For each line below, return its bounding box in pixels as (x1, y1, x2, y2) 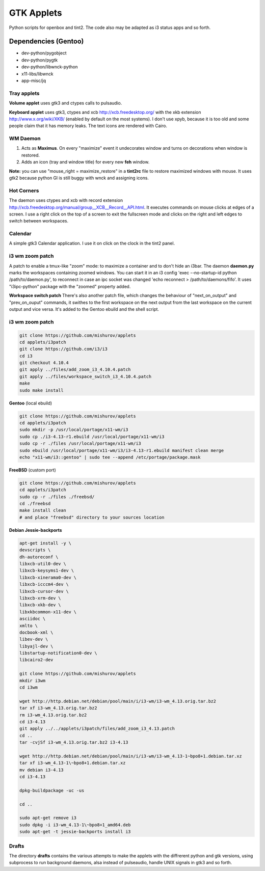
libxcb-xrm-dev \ (19, 595, 61, 601)
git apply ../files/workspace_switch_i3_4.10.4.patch (19, 374, 152, 379)
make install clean (19, 508, 66, 513)
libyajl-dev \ (19, 643, 53, 649)
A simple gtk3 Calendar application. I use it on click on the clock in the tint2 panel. (9, 241, 175, 246)
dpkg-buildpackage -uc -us (19, 788, 84, 793)
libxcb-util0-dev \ (19, 561, 66, 567)
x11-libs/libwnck (21, 71, 53, 77)
